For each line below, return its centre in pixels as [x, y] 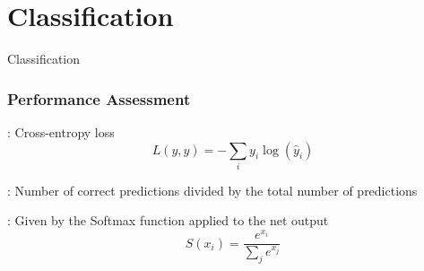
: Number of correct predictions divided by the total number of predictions [212, 190]
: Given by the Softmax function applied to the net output [168, 220]
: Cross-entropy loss [61, 131]
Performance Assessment [99, 98]
